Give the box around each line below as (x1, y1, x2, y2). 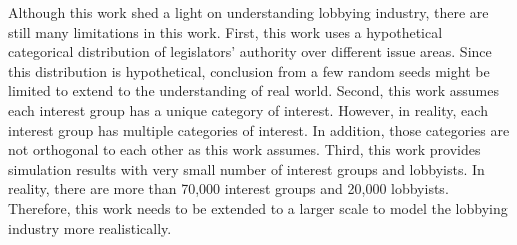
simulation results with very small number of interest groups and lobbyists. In (8, 158, 485, 179)
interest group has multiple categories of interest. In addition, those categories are (8, 119, 510, 140)
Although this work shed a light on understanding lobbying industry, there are (8, 2, 489, 22)
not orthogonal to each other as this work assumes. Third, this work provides (8, 139, 481, 160)
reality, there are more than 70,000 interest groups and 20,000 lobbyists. (8, 178, 449, 199)
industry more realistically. (8, 217, 172, 238)
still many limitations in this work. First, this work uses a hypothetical (8, 21, 443, 42)
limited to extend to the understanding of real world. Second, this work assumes (8, 80, 499, 101)
